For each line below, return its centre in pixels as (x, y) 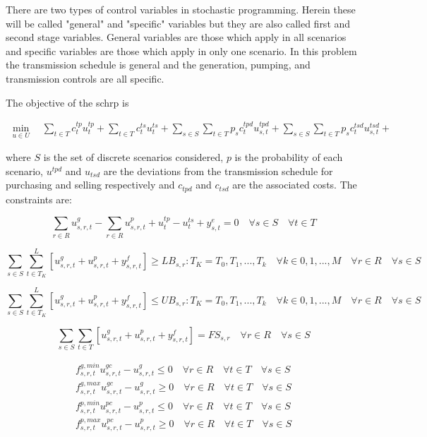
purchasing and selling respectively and (90, 185)
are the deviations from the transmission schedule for (218, 170)
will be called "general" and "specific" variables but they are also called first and (178, 23)
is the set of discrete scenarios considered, (133, 157)
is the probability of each (289, 157)
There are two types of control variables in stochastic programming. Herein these (181, 9)
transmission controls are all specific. (85, 78)
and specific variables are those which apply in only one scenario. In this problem (181, 50)
